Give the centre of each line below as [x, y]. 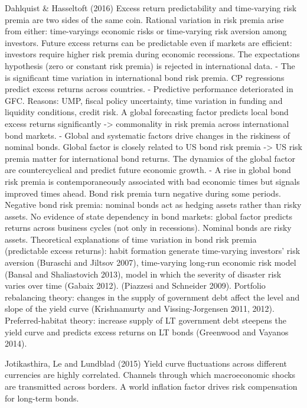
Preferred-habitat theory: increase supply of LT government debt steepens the [146, 320]
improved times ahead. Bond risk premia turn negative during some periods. [143, 193]
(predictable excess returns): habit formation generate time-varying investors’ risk [153, 251]
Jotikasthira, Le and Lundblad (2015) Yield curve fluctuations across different [146, 363]
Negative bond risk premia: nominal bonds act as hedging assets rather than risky [153, 205]
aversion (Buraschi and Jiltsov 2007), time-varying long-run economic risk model [151, 262]
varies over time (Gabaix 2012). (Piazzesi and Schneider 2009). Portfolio [135, 285]
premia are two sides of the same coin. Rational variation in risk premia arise [144, 19]
